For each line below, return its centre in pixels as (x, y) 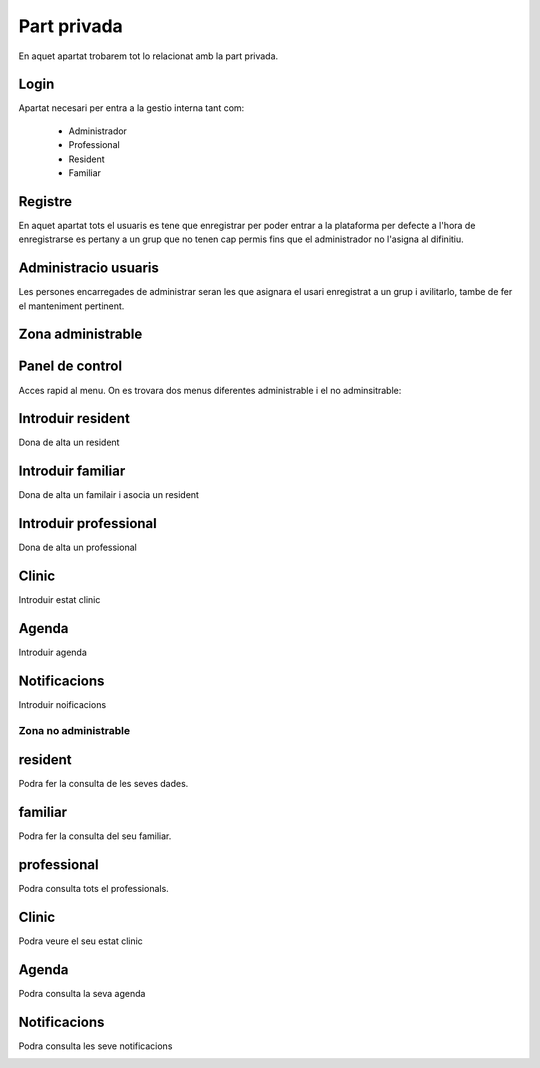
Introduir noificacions (62, 704)
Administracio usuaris (89, 268)
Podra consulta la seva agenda (82, 994)
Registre (45, 201)
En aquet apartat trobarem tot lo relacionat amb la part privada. (148, 56)
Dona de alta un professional (77, 547)
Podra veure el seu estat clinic (81, 941)
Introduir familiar (72, 471)
